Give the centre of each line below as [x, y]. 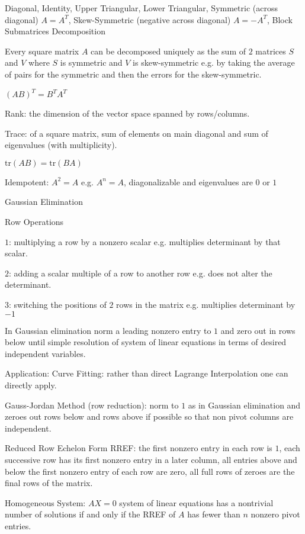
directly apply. [31, 385]
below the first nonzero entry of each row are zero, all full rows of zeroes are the [150, 471]
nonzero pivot [275, 514]
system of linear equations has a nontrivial [196, 502]
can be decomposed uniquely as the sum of [168, 51]
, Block [280, 19]
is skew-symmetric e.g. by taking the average [214, 62]
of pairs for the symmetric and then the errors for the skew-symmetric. [133, 74]
